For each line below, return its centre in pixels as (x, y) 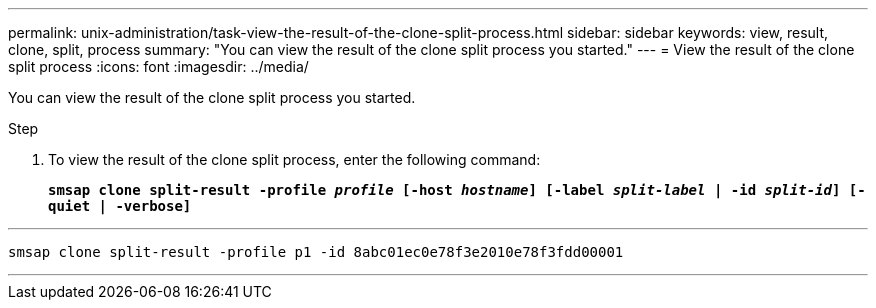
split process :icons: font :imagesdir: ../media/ (158, 66)
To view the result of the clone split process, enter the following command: (294, 159)
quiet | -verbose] (120, 206)
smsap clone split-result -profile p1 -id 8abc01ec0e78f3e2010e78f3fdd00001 (316, 252)
